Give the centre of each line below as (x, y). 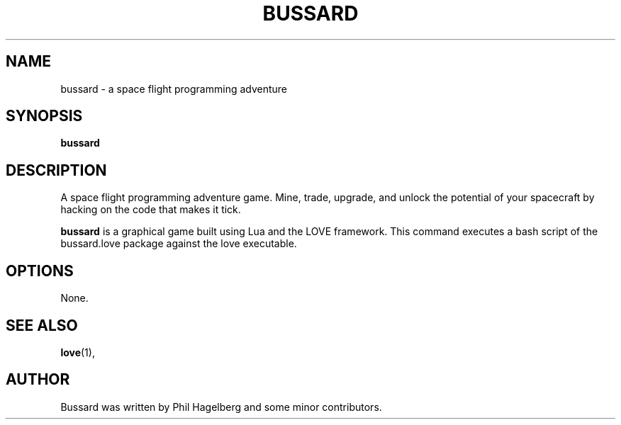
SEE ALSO (42, 325)
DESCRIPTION (56, 170)
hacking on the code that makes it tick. (151, 210)
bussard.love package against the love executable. (179, 244)
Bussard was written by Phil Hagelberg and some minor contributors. (221, 407)
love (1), (78, 352)
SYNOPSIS (44, 116)
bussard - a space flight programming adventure (174, 89)
